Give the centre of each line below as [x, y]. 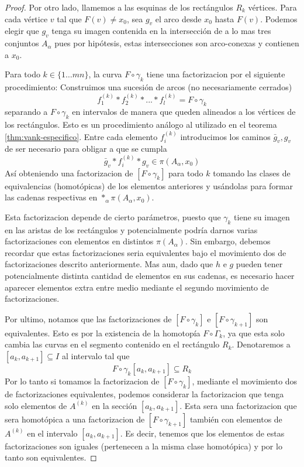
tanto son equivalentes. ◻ [51, 457]
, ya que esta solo [254, 333]
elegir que [22, 31]
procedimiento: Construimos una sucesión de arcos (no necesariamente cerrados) [148, 87]
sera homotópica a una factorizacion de [75, 419]
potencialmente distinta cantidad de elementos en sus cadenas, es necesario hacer [150, 275]
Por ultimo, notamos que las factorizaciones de [88, 318]
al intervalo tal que [96, 355]
